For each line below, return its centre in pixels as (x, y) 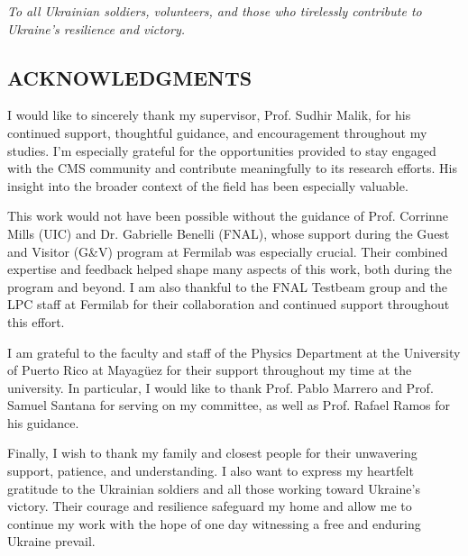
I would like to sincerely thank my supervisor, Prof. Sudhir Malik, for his (209, 115)
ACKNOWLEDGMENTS (130, 77)
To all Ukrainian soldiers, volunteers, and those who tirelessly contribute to (215, 11)
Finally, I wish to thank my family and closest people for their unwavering (212, 453)
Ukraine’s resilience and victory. (96, 28)
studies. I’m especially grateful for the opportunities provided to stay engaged (222, 150)
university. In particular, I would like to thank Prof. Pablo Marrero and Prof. (220, 387)
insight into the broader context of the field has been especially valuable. (208, 185)
